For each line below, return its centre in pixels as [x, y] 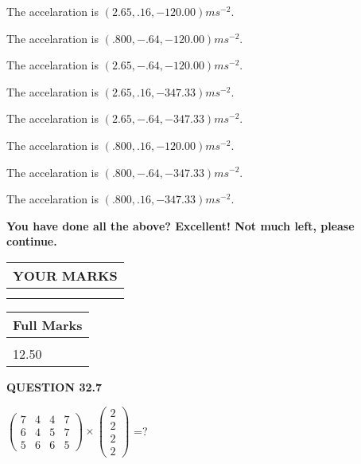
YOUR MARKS [65, 275]
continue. [32, 241]
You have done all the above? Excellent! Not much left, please [180, 225]
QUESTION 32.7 [54, 386]
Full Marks [48, 324]
